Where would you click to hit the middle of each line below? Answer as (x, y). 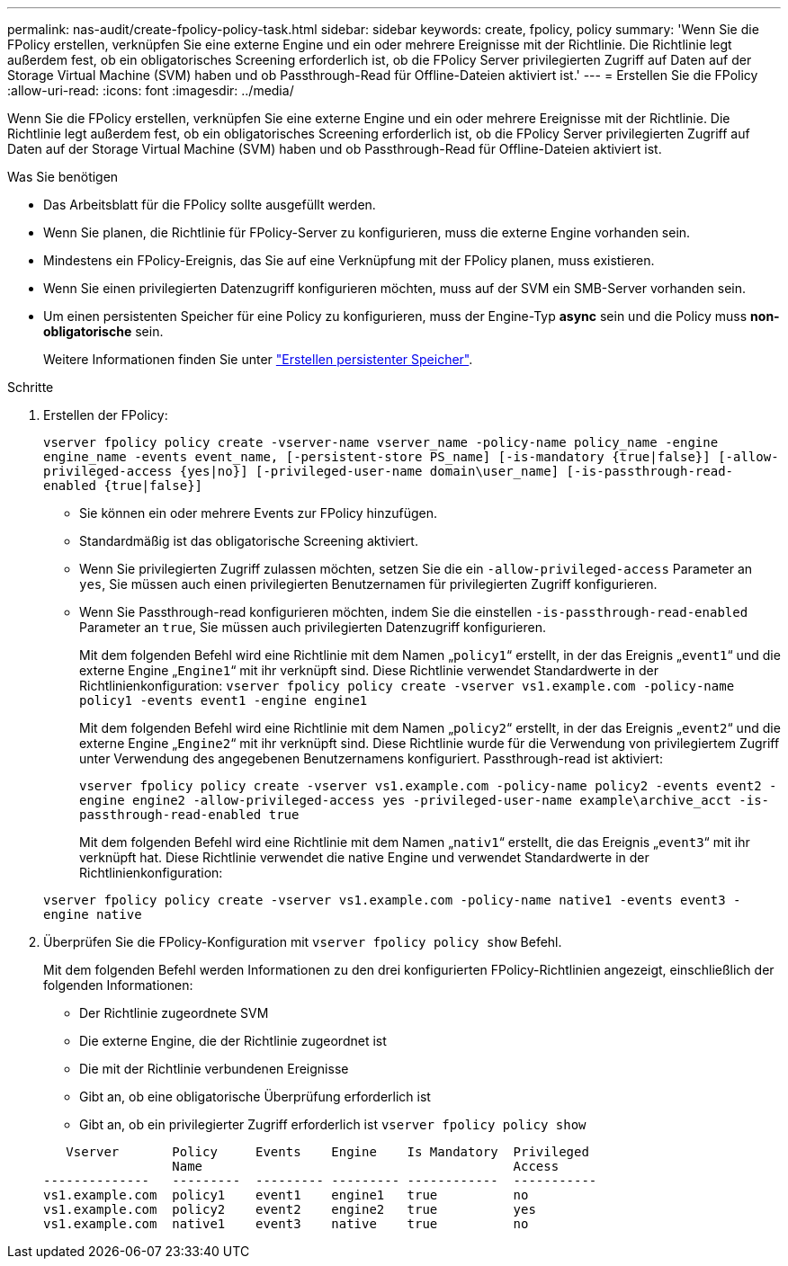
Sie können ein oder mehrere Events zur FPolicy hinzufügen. (259, 513)
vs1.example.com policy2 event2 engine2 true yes (290, 1209)
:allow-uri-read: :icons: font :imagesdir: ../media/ (151, 90)
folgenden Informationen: (118, 985)
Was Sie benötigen (63, 177)
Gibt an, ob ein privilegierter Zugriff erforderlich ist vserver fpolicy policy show (333, 1124)
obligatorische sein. (103, 331)
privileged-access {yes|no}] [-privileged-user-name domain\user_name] (301, 471)
